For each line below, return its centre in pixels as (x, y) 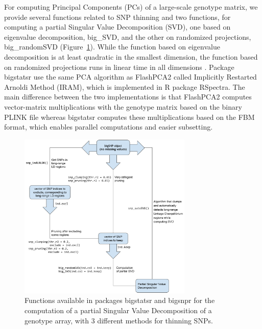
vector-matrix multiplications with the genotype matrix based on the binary (123, 106)
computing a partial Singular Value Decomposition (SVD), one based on (117, 27)
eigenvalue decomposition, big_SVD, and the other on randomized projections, (128, 36)
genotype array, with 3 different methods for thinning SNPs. (119, 320)
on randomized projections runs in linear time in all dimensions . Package (119, 67)
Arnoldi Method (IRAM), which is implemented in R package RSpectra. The (125, 86)
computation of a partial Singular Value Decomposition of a (118, 310)
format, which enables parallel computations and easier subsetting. (109, 127)
